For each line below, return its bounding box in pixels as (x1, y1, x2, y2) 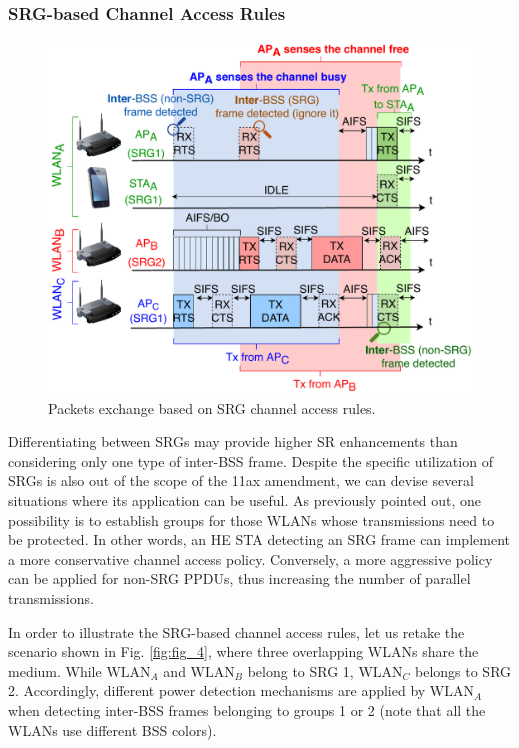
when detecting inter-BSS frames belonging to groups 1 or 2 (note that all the (8, 699, 486, 720)
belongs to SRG (415, 660, 512, 681)
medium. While (8, 660, 102, 681)
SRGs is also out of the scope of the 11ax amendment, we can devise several (8, 470, 474, 491)
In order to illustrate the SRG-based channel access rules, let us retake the (8, 621, 465, 642)
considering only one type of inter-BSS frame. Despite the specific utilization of (8, 450, 493, 471)
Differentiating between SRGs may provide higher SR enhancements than (8, 431, 458, 452)
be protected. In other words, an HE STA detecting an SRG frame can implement (8, 529, 510, 550)
